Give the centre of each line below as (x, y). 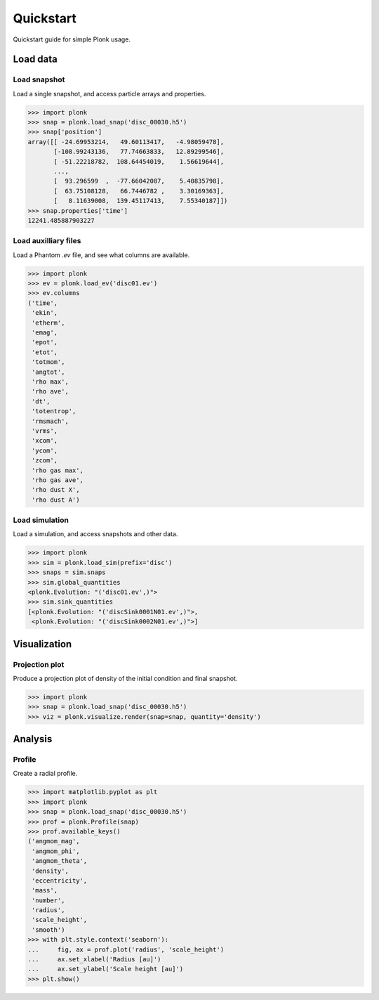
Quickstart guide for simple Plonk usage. (72, 39)
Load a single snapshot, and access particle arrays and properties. (109, 93)
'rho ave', (51, 391)
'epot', (45, 342)
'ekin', (45, 313)
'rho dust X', (56, 490)
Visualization (42, 644)
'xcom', (45, 441)
